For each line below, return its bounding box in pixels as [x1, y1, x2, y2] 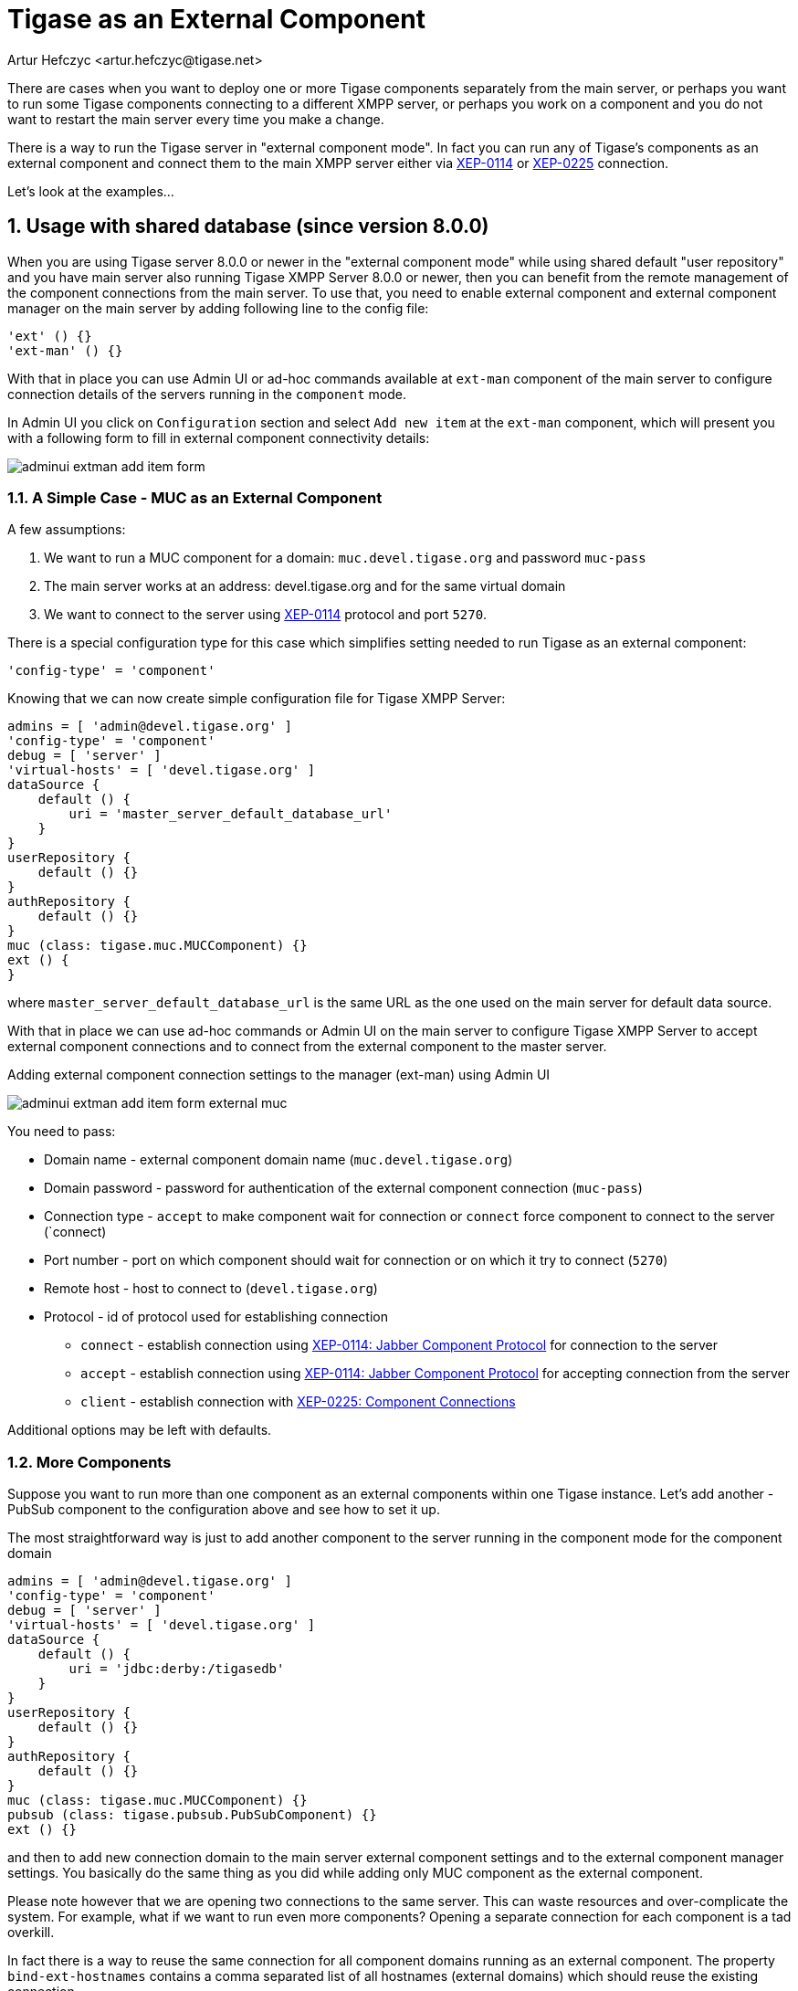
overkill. [7, 1924, 55, 1941]
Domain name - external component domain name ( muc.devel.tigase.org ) [44, 1152, 513, 1168]
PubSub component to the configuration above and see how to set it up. [7, 1501, 440, 1518]
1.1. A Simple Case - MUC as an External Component [7, 488, 383, 507]
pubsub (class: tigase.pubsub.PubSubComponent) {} [7, 1807, 377, 1823]
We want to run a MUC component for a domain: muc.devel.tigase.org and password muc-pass [44, 550, 646, 566]
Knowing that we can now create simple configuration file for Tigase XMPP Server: [7, 690, 506, 707]
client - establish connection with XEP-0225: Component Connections [80, 1394, 516, 1410]
